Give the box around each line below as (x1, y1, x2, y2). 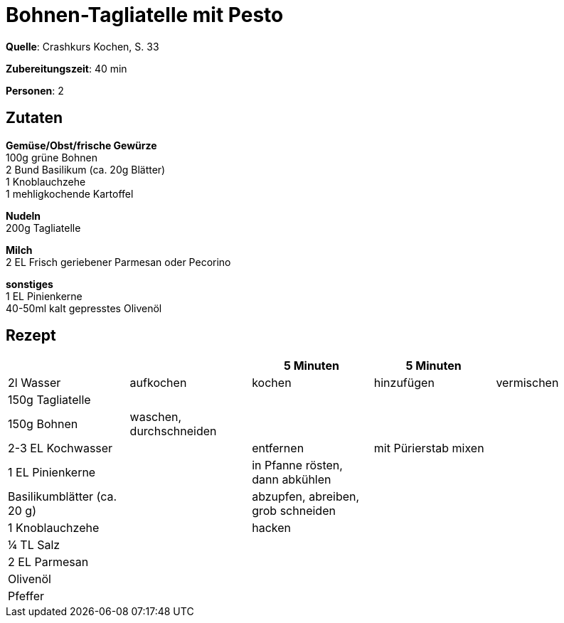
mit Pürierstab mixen (373, 441, 484, 456)
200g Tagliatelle (6, 221, 81, 234)
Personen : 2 (6, 84, 64, 97)
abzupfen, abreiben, (252, 489, 360, 504)
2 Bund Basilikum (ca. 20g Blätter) (6, 163, 166, 176)
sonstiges (6, 277, 53, 290)
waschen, (129, 410, 182, 425)
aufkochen (129, 376, 187, 390)
